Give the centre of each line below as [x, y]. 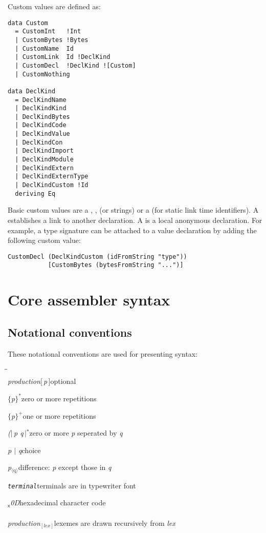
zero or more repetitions [59, 398]
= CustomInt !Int [48, 32]
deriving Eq [35, 193]
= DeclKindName [41, 100]
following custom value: [44, 240]
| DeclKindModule [44, 160]
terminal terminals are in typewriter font [72, 485]
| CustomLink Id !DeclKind [63, 57]
